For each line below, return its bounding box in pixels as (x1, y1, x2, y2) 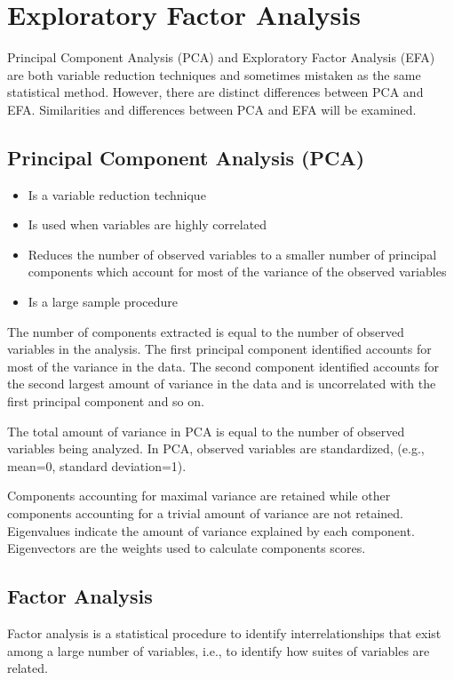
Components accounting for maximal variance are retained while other (7, 486, 391, 505)
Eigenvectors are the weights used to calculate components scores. (7, 539, 366, 557)
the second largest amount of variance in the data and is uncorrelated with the (7, 374, 436, 393)
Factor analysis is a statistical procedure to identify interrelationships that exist (7, 624, 442, 642)
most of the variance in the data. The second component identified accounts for (7, 356, 440, 375)
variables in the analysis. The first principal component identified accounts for (7, 340, 432, 358)
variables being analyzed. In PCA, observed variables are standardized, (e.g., (7, 439, 425, 458)
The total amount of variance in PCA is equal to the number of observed (7, 421, 405, 440)
